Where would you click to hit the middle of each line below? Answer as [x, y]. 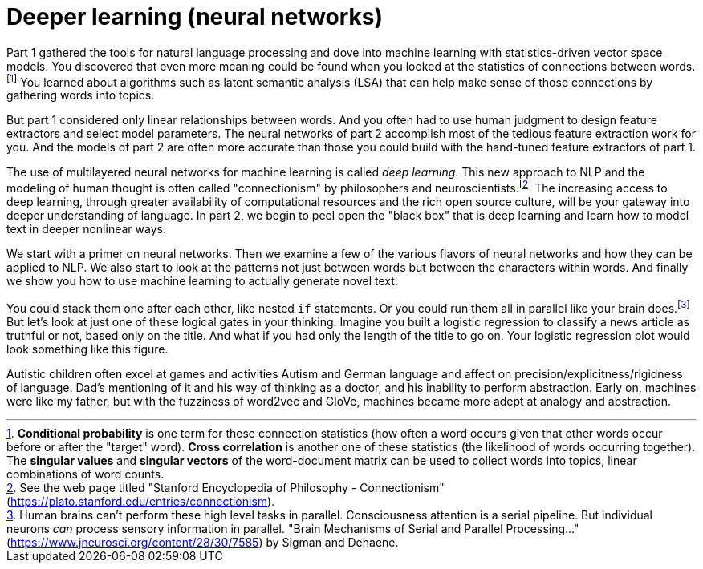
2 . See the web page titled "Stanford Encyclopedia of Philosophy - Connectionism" [226, 487]
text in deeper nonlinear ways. [86, 229]
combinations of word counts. [85, 474]
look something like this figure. [87, 349]
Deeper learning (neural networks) [195, 17]
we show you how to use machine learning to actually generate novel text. [202, 281]
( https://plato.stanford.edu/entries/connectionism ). [141, 501]
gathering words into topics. [81, 95]
